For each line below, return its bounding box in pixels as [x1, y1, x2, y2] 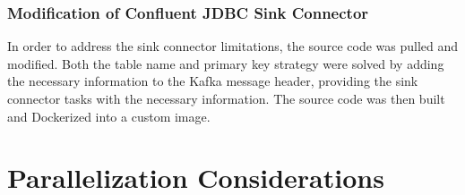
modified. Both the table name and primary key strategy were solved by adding [7, 54, 444, 72]
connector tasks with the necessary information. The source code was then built [7, 89, 445, 107]
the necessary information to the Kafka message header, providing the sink [7, 72, 418, 90]
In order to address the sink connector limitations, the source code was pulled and [7, 37, 459, 55]
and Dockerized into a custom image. [7, 106, 211, 125]
